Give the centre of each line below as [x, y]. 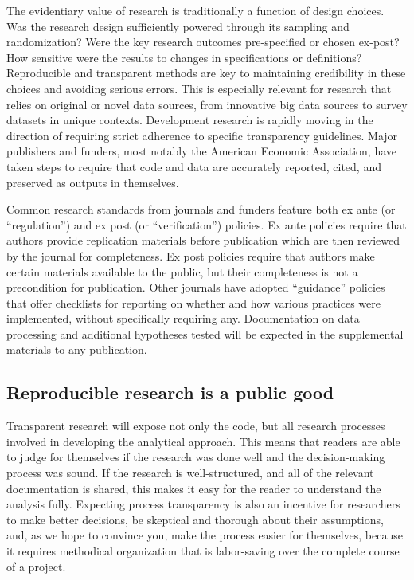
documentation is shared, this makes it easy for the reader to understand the [194, 488]
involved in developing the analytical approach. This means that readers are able [203, 441]
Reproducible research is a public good [170, 392]
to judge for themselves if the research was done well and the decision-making [196, 457]
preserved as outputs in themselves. [93, 182]
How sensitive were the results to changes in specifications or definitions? [184, 57]
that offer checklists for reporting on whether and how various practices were [193, 302]
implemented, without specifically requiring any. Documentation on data [183, 318]
